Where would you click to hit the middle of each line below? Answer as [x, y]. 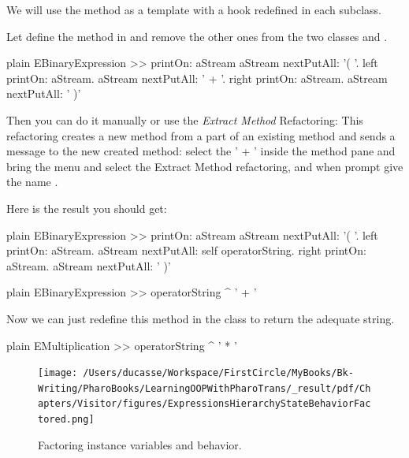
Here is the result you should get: [87, 208]
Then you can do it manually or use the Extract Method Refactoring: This [185, 119]
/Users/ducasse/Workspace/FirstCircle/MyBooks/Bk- [218, 373]
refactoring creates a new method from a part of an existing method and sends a [201, 135]
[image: [58, 373]
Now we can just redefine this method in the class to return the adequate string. [201, 318]
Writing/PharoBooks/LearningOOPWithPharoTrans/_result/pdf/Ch [204, 388]
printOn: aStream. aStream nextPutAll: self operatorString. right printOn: [186, 250]
